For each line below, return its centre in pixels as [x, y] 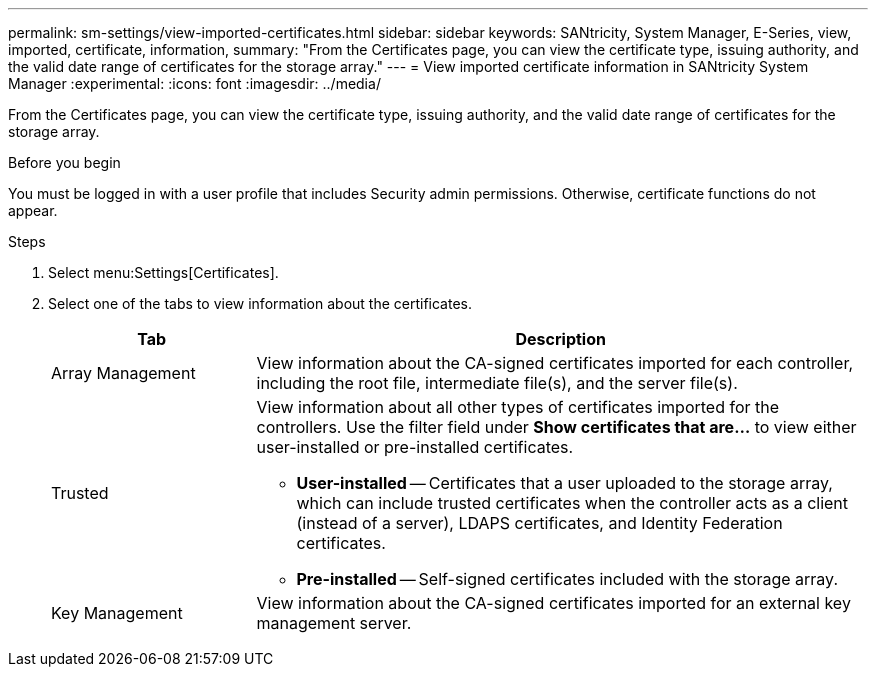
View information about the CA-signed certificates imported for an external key [553, 603]
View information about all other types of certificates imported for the [518, 407]
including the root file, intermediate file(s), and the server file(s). [497, 383]
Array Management [123, 373]
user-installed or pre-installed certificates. [415, 447]
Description [560, 339]
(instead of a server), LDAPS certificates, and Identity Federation [539, 523]
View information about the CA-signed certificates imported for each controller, [555, 363]
